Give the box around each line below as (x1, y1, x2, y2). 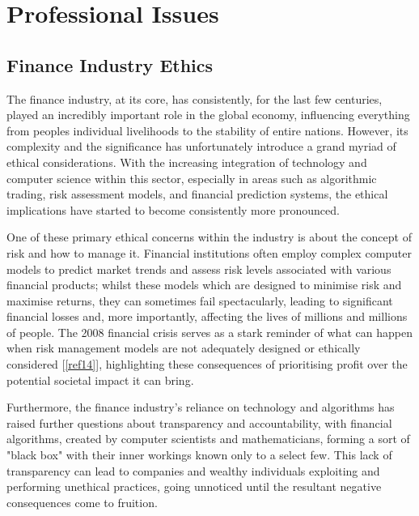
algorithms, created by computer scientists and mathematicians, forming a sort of (6, 430, 410, 447)
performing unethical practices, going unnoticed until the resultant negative (6, 478, 382, 495)
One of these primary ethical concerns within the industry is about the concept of (6, 228, 412, 245)
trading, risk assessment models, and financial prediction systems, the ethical (6, 186, 388, 203)
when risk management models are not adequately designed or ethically (6, 339, 361, 356)
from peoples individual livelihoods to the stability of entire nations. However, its (6, 122, 408, 139)
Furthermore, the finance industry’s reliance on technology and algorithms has (6, 399, 395, 416)
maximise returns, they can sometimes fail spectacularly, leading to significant (6, 292, 393, 309)
